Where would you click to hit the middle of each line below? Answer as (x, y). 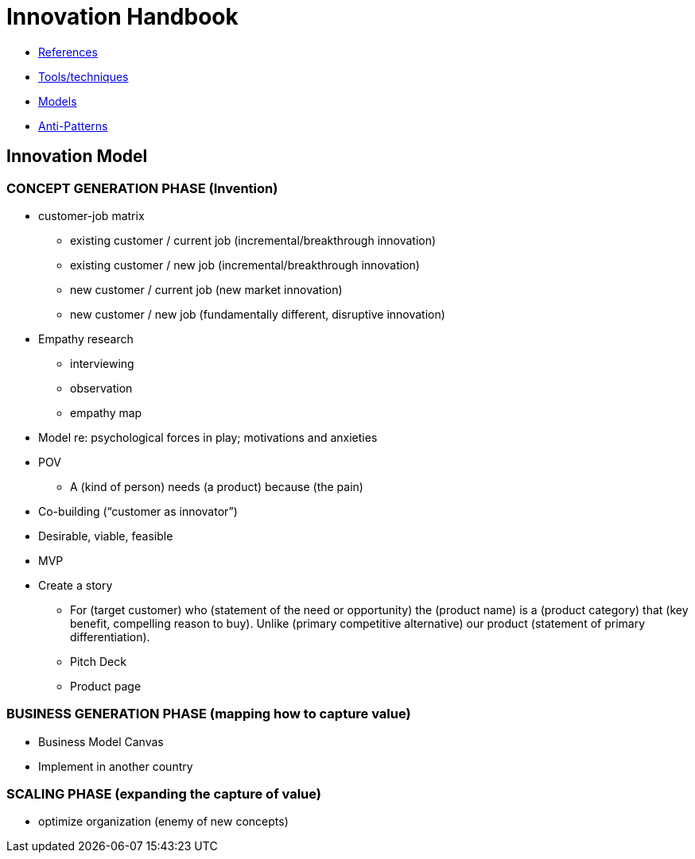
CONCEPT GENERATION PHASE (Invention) (142, 188)
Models (58, 101)
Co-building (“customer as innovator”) (138, 511)
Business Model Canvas (101, 741)
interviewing (102, 363)
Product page (106, 686)
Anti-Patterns (73, 126)
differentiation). (110, 637)
